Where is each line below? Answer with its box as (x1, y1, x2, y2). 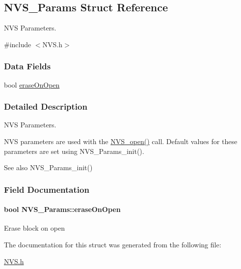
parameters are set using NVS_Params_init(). (4, 146, 144, 156)
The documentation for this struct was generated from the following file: (4, 239, 221, 250)
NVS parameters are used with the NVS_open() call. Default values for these (4, 136, 238, 147)
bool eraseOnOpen (4, 79, 60, 90)
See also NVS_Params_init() (4, 162, 93, 173)
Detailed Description (4, 100, 87, 113)
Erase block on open (4, 223, 65, 233)
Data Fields (4, 60, 51, 72)
